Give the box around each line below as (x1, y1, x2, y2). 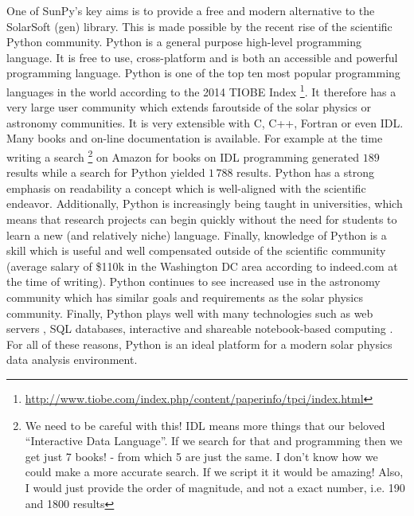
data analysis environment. (6, 351, 138, 368)
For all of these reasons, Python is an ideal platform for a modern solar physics (6, 335, 393, 352)
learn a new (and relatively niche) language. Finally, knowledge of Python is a (6, 226, 387, 243)
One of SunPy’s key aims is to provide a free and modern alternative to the (6, 2, 375, 18)
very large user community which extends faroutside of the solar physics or (6, 99, 372, 115)
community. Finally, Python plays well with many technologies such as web (6, 304, 373, 321)
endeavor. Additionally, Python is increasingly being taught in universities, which (6, 195, 403, 212)
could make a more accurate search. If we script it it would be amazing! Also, (25, 463, 404, 480)
